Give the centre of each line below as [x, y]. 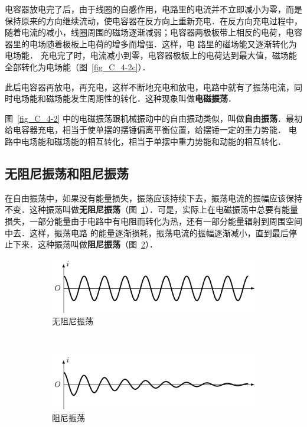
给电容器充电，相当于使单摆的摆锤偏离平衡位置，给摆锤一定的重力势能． [145, 130]
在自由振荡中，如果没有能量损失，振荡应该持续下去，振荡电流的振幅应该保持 [153, 198]
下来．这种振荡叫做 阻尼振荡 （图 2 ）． [85, 244]
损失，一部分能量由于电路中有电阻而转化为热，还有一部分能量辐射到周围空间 [153, 221]
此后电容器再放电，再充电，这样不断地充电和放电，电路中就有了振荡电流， [149, 87]
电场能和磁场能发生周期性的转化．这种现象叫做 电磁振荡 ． [124, 98]
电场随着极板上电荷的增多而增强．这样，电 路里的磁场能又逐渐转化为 [163, 43]
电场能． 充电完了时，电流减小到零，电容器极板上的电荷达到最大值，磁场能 [151, 55]
